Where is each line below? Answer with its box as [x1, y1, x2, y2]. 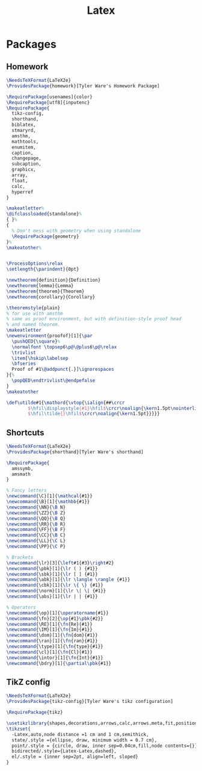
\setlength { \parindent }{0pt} [6, 266, 79, 273]
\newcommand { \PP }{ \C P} [6, 543, 66, 550]
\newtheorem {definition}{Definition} [6, 277, 101, 283]
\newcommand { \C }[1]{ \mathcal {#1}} [6, 493, 93, 500]
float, [11, 178, 28, 184]
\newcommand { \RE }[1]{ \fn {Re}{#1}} [6, 621, 93, 627]
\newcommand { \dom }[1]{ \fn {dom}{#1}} [6, 633, 98, 639]
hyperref [11, 189, 34, 195]
